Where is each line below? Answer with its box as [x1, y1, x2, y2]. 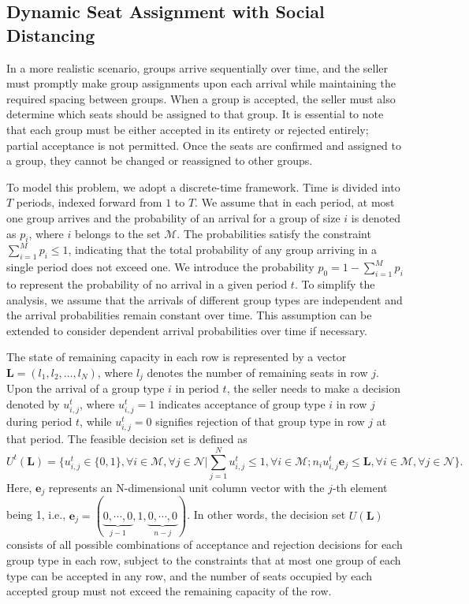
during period [6, 413, 73, 430]
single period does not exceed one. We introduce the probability [6, 259, 315, 275]
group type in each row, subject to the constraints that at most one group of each [6, 551, 401, 568]
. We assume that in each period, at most [195, 194, 395, 211]
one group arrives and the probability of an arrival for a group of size [6, 209, 341, 226]
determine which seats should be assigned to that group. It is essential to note [6, 106, 384, 122]
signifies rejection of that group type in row [155, 413, 365, 430]
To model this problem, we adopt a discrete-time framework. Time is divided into [6, 178, 400, 195]
